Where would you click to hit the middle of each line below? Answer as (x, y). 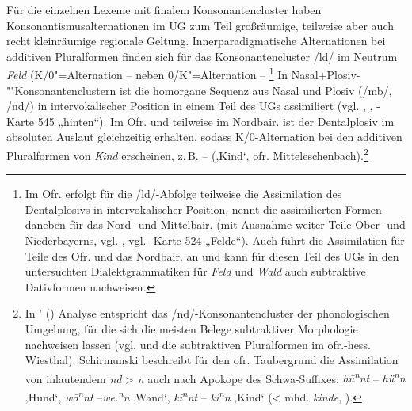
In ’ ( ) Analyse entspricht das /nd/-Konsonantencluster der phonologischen (207, 313)
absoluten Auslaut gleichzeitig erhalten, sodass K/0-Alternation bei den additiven (204, 137)
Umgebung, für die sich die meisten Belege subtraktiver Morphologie (191, 329)
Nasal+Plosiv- (326, 75)
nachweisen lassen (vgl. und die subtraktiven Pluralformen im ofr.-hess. (198, 344)
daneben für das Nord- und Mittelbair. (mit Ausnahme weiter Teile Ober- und (215, 225)
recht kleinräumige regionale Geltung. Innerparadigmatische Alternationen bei (196, 41)
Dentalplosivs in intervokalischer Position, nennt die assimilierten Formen (203, 209)
